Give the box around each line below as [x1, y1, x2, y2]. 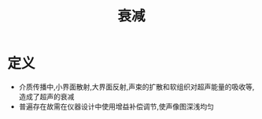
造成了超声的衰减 [18, 91, 75, 101]
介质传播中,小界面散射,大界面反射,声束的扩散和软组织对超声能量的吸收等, [18, 82, 255, 91]
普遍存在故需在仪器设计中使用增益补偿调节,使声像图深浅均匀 [18, 102, 214, 111]
